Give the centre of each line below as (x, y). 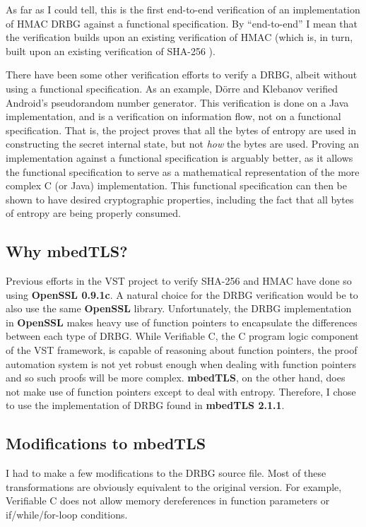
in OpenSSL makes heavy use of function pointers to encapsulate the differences (182, 322)
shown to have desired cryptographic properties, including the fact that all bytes (180, 199)
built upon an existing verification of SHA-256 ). (111, 51)
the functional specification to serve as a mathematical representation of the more (183, 171)
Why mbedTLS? (67, 251)
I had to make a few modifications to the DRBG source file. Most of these (166, 473)
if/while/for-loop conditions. (67, 515)
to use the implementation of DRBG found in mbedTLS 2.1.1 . (145, 405)
